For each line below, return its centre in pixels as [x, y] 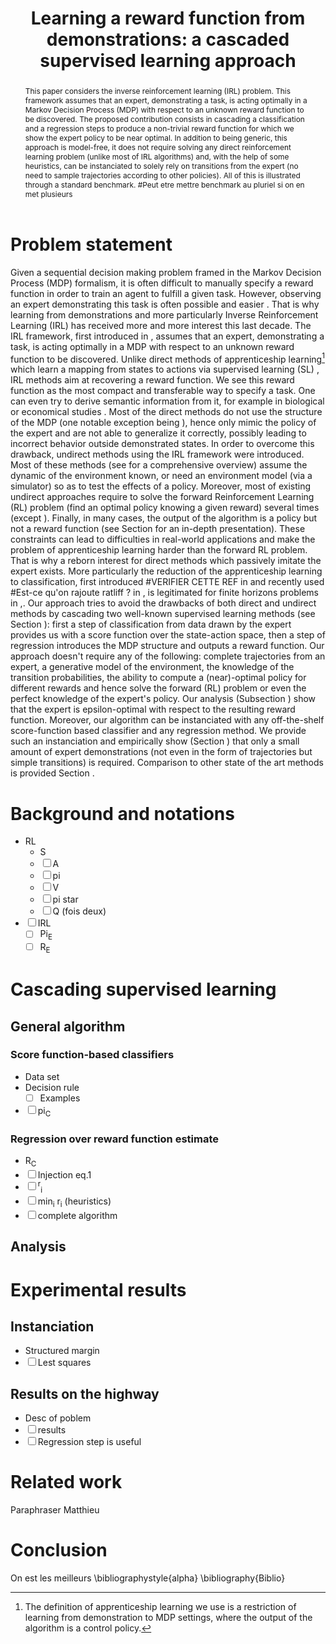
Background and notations [122, 813]
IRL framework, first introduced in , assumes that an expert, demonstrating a [167, 336]
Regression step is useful [89, 1442]
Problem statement [91, 244]
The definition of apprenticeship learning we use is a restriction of [160, 1607]
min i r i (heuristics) [74, 1202]
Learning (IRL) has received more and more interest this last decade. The [161, 325]
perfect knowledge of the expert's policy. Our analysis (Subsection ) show [163, 699]
